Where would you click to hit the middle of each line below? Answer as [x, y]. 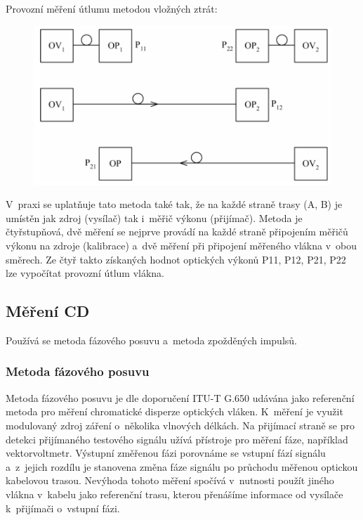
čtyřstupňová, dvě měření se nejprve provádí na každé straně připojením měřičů [177, 232]
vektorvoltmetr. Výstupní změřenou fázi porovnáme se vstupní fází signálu [166, 453]
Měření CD [48, 311]
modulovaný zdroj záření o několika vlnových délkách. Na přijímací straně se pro [180, 425]
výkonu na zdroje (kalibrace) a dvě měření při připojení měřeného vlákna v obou [181, 245]
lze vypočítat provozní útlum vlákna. [85, 273]
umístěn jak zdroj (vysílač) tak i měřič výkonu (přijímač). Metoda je [154, 217]
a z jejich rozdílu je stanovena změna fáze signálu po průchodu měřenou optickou [182, 466]
